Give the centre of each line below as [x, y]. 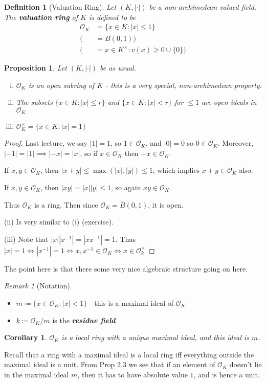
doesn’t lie [246, 364]
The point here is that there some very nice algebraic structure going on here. [126, 268]
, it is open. [166, 204]
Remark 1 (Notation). [38, 286]
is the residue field [84, 320]
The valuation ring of [41, 17]
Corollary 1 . [26, 337]
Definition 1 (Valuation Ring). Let [60, 7]
